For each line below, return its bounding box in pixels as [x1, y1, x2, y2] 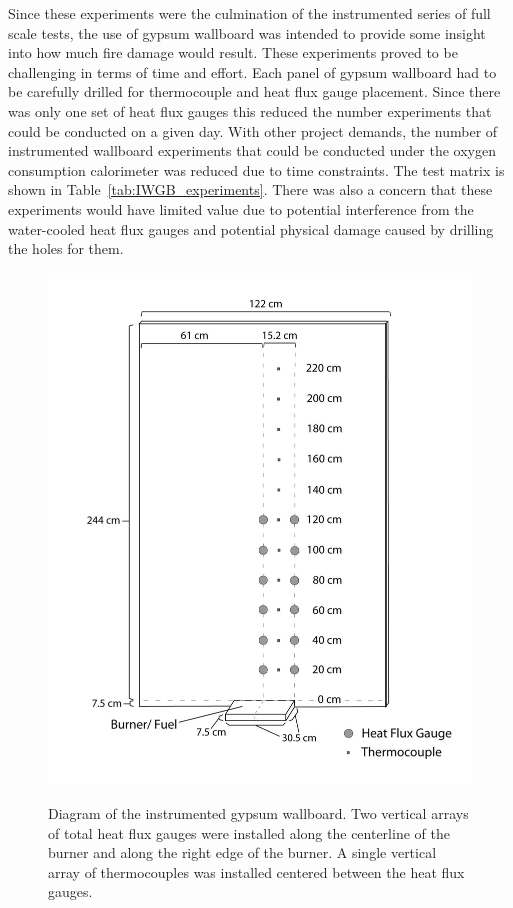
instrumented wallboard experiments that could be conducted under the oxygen [8, 140, 497, 161]
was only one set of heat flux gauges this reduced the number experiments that [8, 100, 492, 121]
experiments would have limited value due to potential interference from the [8, 198, 474, 219]
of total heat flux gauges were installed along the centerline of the [48, 822, 450, 843]
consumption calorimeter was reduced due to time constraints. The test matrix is [8, 159, 505, 180]
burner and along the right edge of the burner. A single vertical [48, 842, 437, 863]
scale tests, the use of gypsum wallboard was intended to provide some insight [8, 22, 486, 43]
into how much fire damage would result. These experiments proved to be [8, 42, 458, 63]
